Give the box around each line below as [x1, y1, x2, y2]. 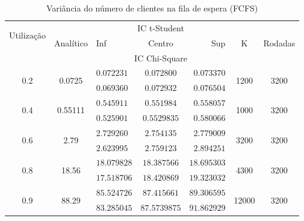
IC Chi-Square [134, 51, 188, 64]
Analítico [54, 36, 88, 49]
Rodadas [263, 36, 296, 49]
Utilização [9, 29, 46, 42]
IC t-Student [137, 21, 184, 34]
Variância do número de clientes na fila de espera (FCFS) [46, 2, 258, 14]
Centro [148, 36, 173, 49]
